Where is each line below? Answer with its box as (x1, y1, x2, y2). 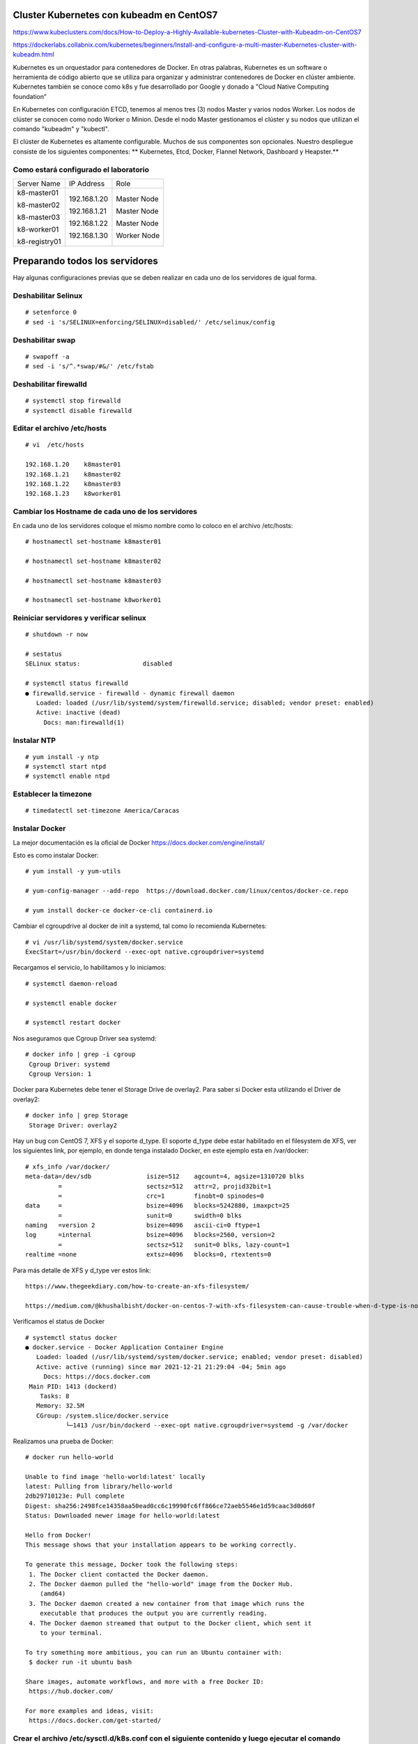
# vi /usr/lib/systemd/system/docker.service (25, 938, 184, 946)
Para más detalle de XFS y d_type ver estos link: (13, 1266, 151, 1275)
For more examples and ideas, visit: (25, 1707, 155, 1715)
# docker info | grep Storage (25, 1111, 129, 1120)
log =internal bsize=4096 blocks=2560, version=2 (25, 1231, 275, 1239)
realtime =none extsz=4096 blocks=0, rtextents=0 (25, 1251, 272, 1258)
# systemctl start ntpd (25, 762, 107, 771)
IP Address (68, 179, 105, 188)
